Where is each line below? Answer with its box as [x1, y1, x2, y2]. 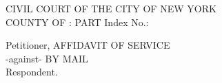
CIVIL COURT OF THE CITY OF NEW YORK [6, 1, 216, 15]
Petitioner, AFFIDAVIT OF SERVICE [6, 38, 170, 52]
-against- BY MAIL [6, 51, 88, 65]
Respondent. [6, 64, 58, 79]
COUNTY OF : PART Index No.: [6, 14, 149, 29]
